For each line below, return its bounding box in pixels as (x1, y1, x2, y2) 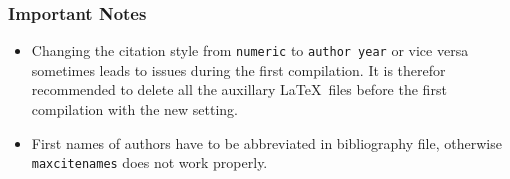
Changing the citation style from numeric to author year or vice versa (31, 40, 469, 61)
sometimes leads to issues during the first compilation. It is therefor (31, 59, 446, 80)
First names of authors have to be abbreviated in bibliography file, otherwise (31, 132, 502, 153)
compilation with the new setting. (31, 99, 238, 120)
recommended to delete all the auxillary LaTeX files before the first (31, 79, 447, 100)
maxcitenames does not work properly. (31, 152, 268, 173)
